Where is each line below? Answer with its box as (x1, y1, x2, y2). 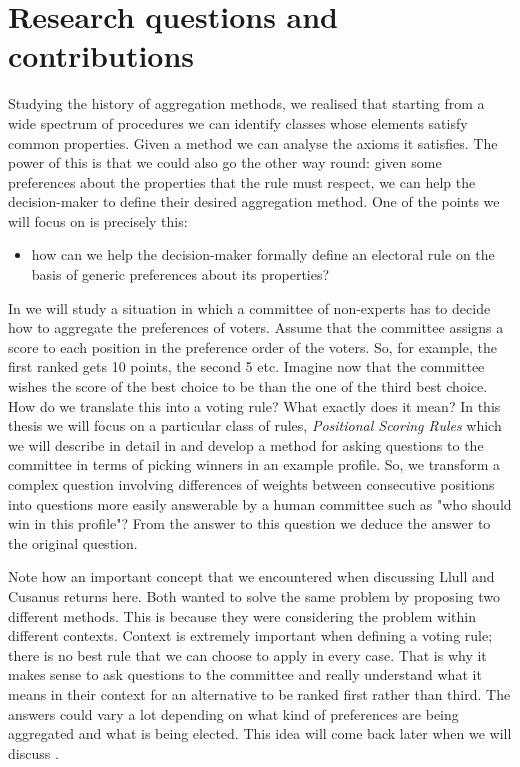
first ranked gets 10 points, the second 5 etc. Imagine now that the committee (8, 356, 485, 377)
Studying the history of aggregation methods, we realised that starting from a (8, 93, 485, 114)
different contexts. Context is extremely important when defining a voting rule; (8, 625, 493, 646)
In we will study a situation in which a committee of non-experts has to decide (8, 297, 491, 318)
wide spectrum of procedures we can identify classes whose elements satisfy (8, 112, 468, 133)
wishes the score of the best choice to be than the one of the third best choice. (8, 376, 488, 397)
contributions (8, 35, 195, 76)
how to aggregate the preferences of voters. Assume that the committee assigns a (8, 317, 504, 338)
